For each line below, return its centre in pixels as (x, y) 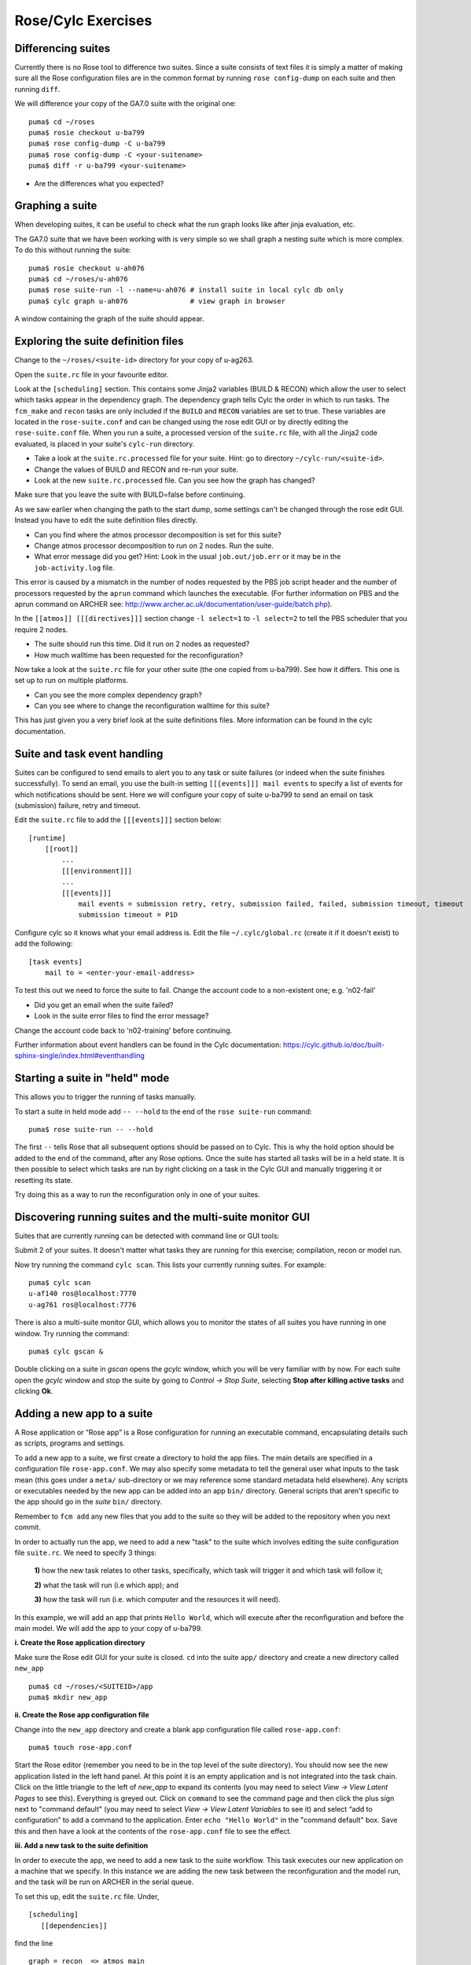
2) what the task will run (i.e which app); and (106, 1585)
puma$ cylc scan (60, 1283)
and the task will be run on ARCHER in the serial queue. (104, 1882)
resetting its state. (44, 1180)
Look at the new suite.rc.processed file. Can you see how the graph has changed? (175, 480)
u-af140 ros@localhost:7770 (83, 1294)
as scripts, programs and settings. (70, 1443)
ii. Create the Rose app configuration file (82, 1715)
